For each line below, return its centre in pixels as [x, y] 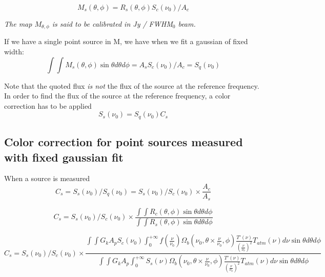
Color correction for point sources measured [124, 142]
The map [18, 24]
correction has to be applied [48, 105]
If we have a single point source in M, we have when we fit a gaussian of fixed [126, 41]
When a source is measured [47, 178]
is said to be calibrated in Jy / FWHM [112, 24]
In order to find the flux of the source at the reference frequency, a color [117, 96]
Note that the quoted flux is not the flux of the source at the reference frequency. [132, 85]
